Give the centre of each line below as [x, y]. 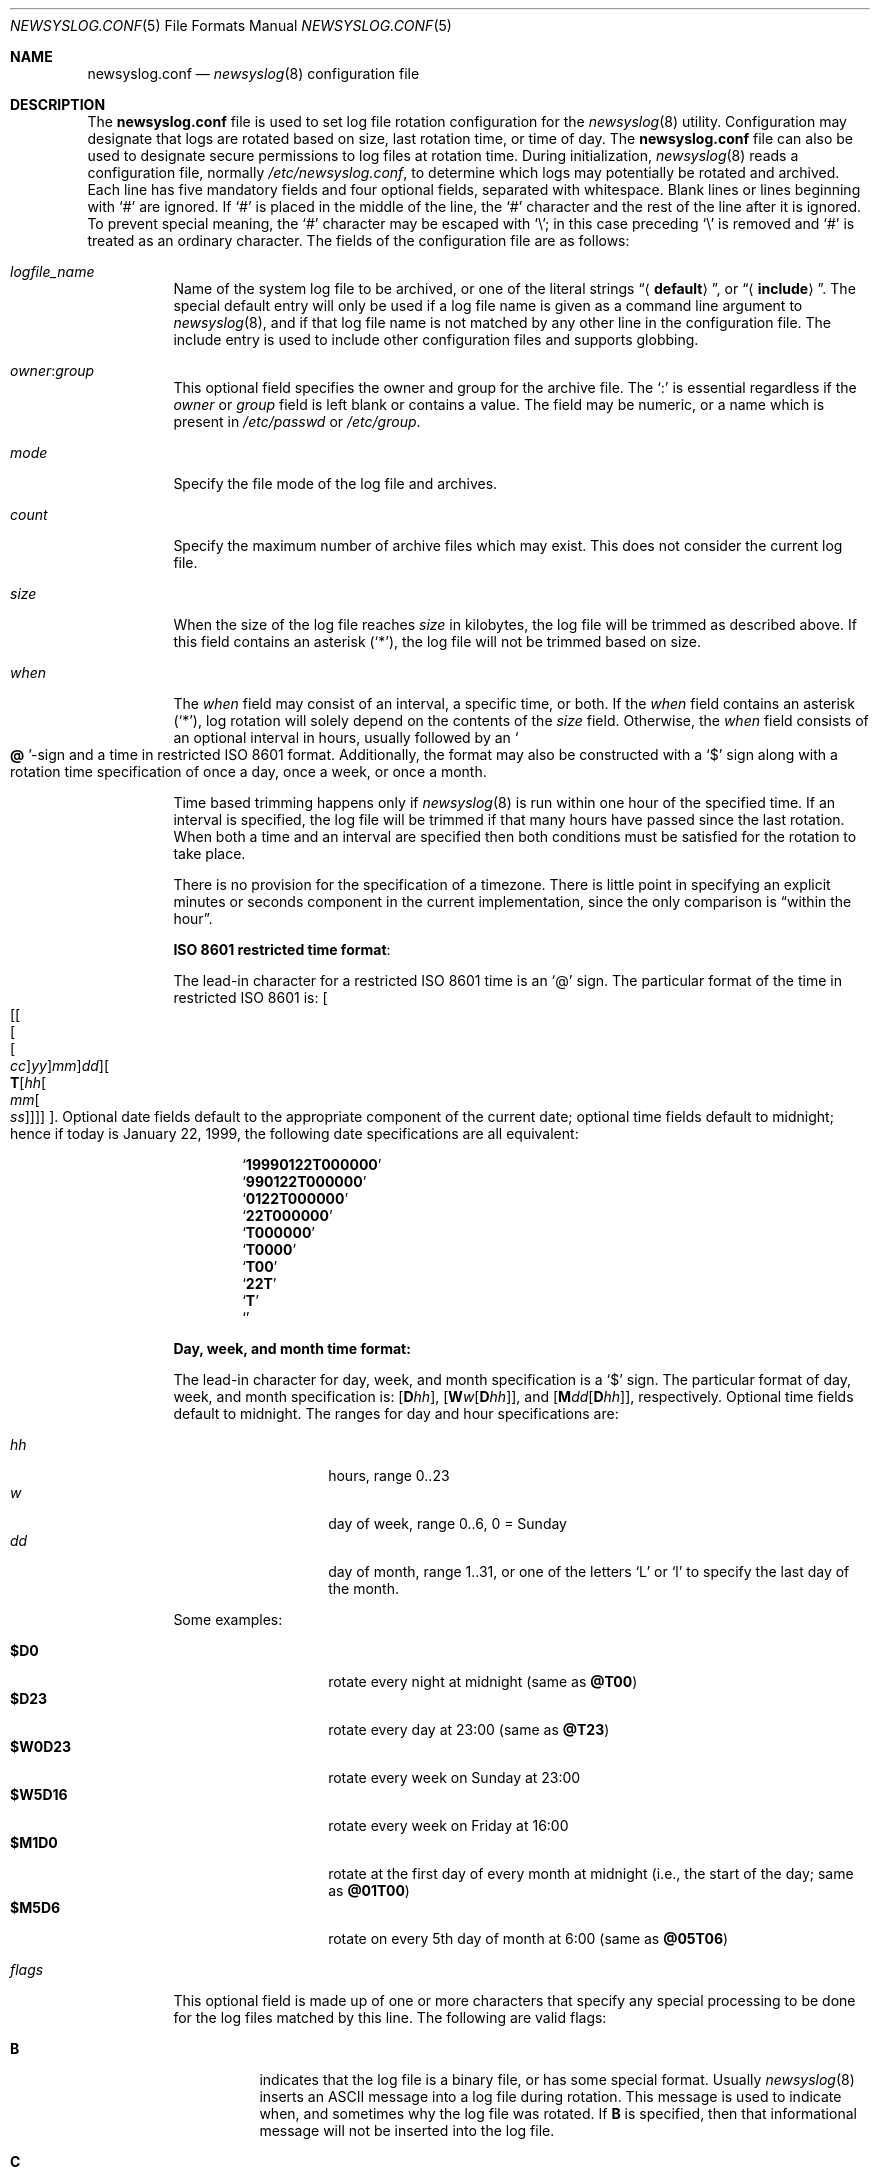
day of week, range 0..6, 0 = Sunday [447, 1523]
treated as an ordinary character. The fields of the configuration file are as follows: [358, 240]
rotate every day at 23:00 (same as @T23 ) [469, 1729]
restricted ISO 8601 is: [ [250, 997]
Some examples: [228, 1619]
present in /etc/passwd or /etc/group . [297, 421]
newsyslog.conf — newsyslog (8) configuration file [253, 73]
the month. [363, 1588]
